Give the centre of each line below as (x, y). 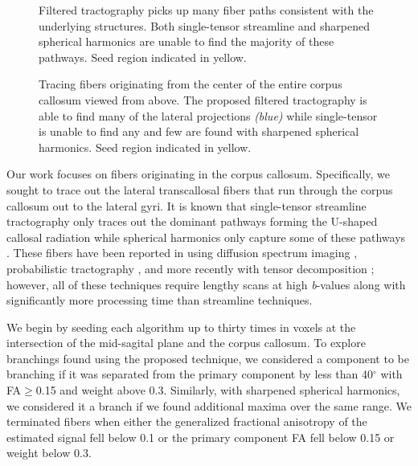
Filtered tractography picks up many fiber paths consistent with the (206, 10)
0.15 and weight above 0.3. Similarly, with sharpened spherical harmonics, (218, 390)
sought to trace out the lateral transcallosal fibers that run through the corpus (200, 189)
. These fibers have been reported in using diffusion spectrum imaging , (182, 253)
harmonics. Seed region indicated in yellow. (145, 147)
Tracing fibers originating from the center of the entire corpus (191, 84)
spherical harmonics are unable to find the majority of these (186, 41)
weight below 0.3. (49, 453)
